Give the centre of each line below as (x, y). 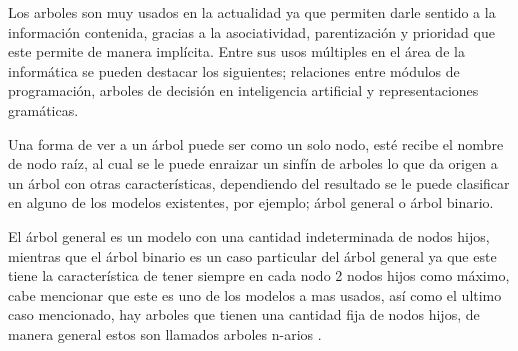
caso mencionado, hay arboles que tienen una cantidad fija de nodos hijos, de (244, 314)
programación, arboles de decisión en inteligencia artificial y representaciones (243, 90)
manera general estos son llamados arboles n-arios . (165, 333)
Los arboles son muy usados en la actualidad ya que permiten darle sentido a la (252, 12)
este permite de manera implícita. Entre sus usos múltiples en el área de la (236, 51)
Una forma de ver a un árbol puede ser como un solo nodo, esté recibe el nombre (256, 143)
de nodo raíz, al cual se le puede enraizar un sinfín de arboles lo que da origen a (253, 163)
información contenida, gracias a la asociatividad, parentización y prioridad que (251, 31)
